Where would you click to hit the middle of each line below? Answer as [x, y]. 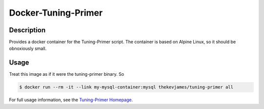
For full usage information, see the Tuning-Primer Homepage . [71, 100]
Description [27, 30]
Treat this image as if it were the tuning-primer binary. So [66, 74]
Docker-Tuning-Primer [56, 13]
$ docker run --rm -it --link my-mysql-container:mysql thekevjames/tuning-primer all [126, 87]
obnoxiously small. [28, 48]
